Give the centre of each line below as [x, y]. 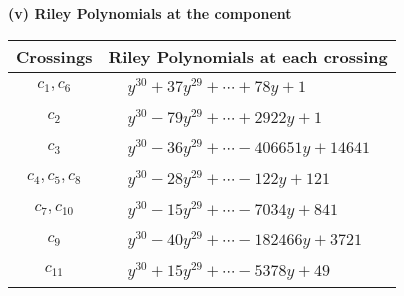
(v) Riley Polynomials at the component [150, 13]
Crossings [54, 56]
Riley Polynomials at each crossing [248, 56]
